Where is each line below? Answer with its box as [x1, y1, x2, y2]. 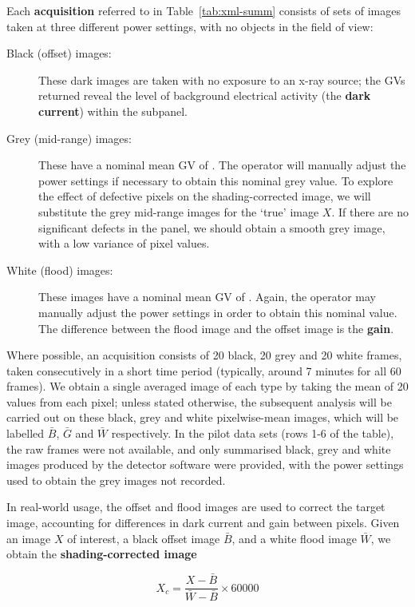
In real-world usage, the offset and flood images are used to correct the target [6, 498, 385, 515]
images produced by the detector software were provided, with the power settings [6, 456, 404, 473]
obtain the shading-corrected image [6, 546, 197, 562]
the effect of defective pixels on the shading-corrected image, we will [38, 188, 371, 204]
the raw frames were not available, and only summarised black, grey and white [6, 440, 391, 457]
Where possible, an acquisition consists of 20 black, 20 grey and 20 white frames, [6, 347, 402, 363]
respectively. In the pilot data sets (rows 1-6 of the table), [111, 425, 394, 442]
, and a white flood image [231, 530, 357, 546]
